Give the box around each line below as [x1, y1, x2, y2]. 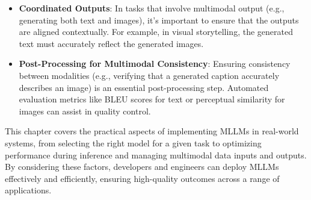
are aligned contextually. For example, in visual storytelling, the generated [19, 25, 293, 38]
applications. [5, 184, 52, 196]
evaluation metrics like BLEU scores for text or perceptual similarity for [19, 93, 285, 105]
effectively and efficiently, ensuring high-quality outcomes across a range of [5, 172, 280, 184]
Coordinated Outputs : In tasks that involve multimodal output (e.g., [19, 2, 285, 14]
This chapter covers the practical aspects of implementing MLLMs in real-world [5, 125, 299, 137]
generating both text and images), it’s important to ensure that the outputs [19, 13, 299, 26]
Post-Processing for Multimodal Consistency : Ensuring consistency [19, 57, 291, 70]
